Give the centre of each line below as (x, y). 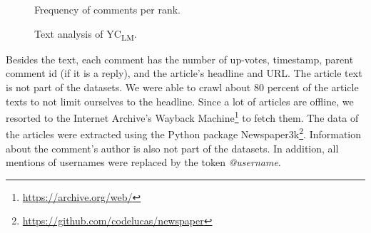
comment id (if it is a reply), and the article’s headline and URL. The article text (184, 73)
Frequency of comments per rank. (107, 9)
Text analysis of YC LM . (86, 34)
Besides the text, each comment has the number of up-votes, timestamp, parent (180, 59)
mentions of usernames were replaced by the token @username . (143, 162)
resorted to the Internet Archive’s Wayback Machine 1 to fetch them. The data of (182, 116)
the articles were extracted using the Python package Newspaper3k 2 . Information (184, 133)
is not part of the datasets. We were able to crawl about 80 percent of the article (182, 87)
